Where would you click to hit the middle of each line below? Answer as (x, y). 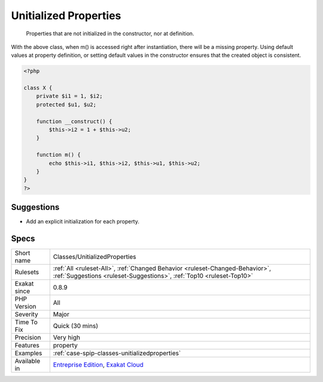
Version (25, 307)
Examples (28, 353)
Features (27, 346)
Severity (26, 314)
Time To (26, 322)
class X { (38, 88)
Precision (28, 338)
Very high (67, 338)
